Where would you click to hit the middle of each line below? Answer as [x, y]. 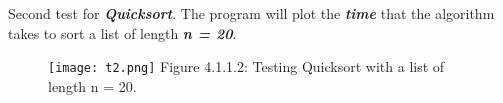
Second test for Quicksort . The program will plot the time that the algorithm [251, 13]
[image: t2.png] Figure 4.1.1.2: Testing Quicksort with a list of [246, 66]
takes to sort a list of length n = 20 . [122, 32]
